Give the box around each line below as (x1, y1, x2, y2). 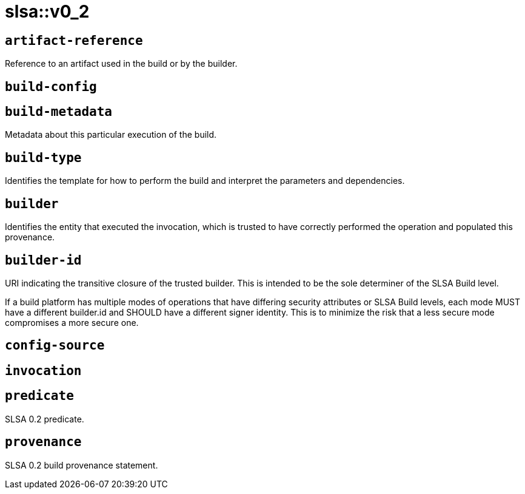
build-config (5, 79, 97, 94)
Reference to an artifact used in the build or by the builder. (5, 58, 238, 69)
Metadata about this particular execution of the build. (5, 129, 217, 140)
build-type (5, 150, 82, 165)
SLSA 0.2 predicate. (5, 413, 84, 424)
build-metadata (5, 104, 113, 120)
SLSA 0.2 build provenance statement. (5, 459, 158, 470)
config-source (5, 338, 105, 353)
